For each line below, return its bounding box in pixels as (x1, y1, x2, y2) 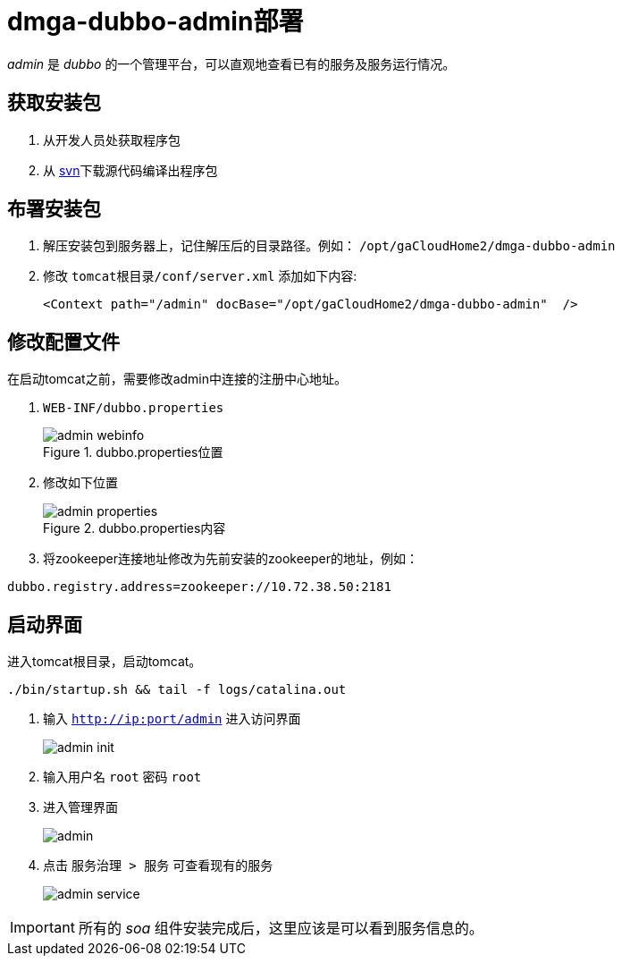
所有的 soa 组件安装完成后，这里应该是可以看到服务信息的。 (78, 919, 483, 938)
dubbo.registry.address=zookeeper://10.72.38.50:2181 (7, 579, 391, 595)
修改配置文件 (7, 330, 120, 353)
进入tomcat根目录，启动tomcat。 (7, 654, 202, 670)
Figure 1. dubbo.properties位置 (43, 444, 223, 460)
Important (10, 918, 75, 937)
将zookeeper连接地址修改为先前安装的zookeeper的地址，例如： (43, 551, 419, 567)
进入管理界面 (43, 799, 118, 815)
